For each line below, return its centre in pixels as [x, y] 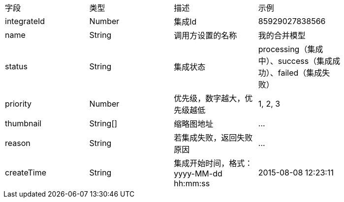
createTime [26, 173]
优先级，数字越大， [209, 98]
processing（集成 [291, 49]
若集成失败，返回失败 [213, 138]
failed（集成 [300, 73]
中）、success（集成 [295, 61]
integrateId [25, 21]
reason [18, 143]
